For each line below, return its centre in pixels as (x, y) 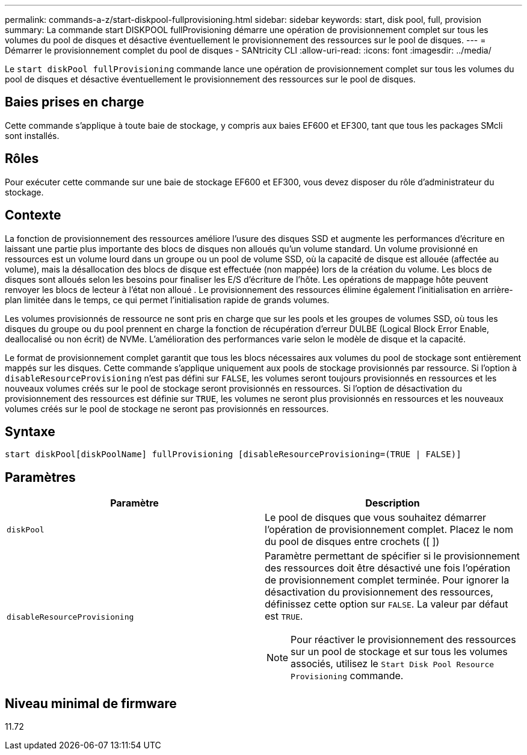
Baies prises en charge (75, 102)
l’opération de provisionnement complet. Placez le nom (389, 530)
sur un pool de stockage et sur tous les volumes (399, 652)
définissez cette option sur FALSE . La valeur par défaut (387, 604)
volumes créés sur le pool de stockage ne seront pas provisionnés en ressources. (167, 408)
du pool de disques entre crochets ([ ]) (352, 542)
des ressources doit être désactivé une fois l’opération (388, 568)
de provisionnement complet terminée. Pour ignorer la (387, 580)
